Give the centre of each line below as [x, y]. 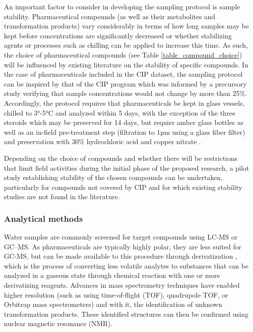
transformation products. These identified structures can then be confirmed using [126, 314]
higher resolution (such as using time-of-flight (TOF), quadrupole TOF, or [116, 294]
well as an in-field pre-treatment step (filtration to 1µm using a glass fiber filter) [125, 132]
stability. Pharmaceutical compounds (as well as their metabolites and [110, 16]
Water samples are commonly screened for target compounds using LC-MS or [121, 237]
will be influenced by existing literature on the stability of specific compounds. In [126, 64]
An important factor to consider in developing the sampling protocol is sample [122, 6]
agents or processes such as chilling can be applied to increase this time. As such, [126, 45]
